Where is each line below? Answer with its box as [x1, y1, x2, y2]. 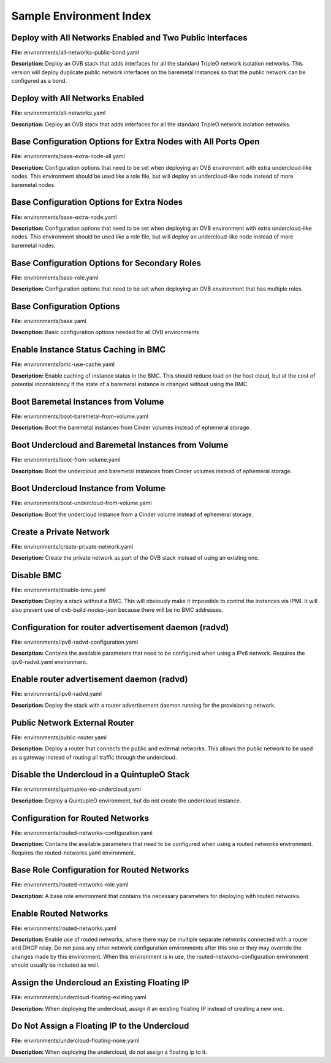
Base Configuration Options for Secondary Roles [11, 257, 202, 268]
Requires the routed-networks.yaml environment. [11, 849, 136, 856]
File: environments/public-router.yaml [11, 733, 107, 741]
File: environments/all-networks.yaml [11, 109, 106, 116]
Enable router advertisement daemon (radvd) [11, 674, 188, 685]
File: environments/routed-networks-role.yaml [11, 881, 129, 888]
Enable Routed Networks [11, 908, 108, 919]
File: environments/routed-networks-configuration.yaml [11, 829, 153, 836]
